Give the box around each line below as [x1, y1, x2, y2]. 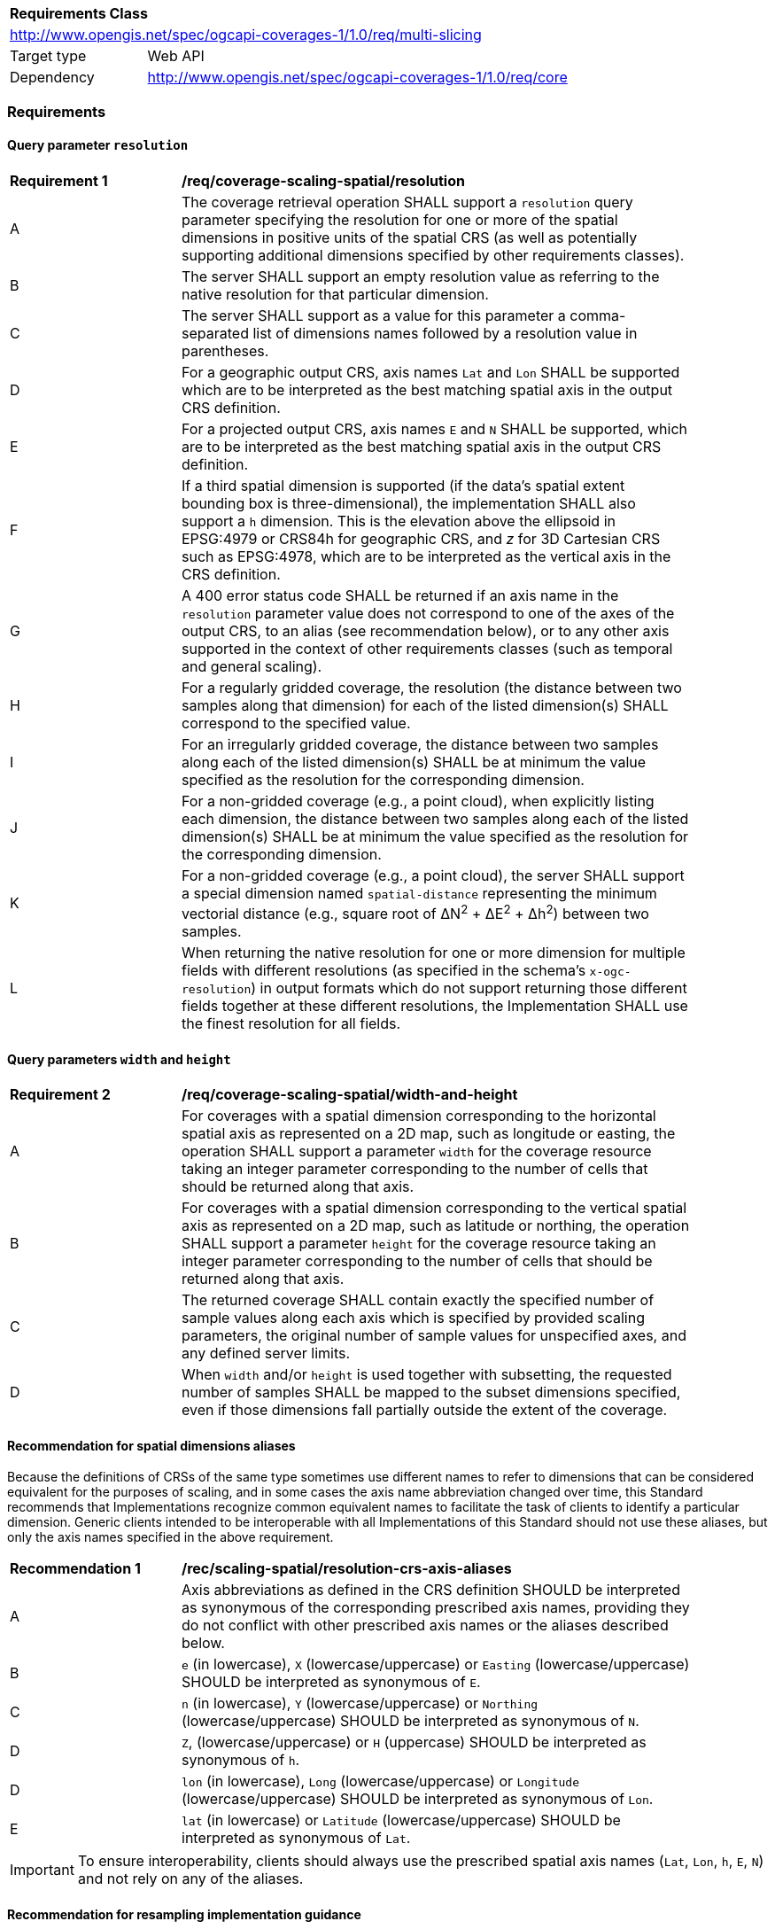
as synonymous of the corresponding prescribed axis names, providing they [182, 1598, 690, 1617]
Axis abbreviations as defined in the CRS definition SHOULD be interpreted [182, 1581, 680, 1599]
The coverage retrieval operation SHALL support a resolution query [182, 192, 633, 211]
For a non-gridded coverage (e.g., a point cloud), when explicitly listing [182, 791, 655, 810]
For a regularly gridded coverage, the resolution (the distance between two [182, 678, 682, 696]
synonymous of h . [182, 1751, 300, 1770]
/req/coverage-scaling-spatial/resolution [182, 171, 465, 190]
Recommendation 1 [10, 1560, 141, 1578]
